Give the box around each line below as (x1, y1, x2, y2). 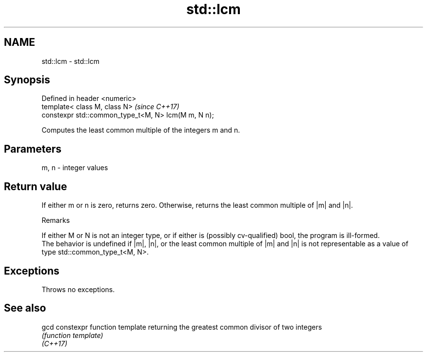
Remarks (41, 216, 70, 225)
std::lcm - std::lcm (41, 57, 99, 65)
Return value (4, 180, 67, 193)
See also (4, 302, 46, 315)
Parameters (4, 142, 61, 155)
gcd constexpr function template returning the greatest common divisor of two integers (41, 322, 322, 331)
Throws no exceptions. (41, 285, 115, 294)
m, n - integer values (41, 163, 108, 172)
